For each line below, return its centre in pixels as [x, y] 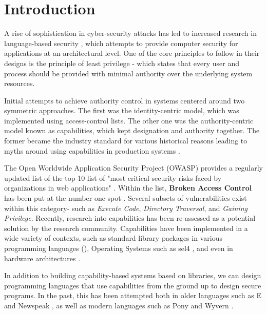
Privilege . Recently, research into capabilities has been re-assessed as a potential [130, 218]
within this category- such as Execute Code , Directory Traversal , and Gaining [126, 208]
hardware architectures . [42, 258]
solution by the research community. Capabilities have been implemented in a [126, 228]
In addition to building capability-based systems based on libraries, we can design [133, 275]
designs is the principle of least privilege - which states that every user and [122, 63]
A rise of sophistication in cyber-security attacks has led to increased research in [130, 33]
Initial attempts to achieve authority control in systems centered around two [125, 100]
